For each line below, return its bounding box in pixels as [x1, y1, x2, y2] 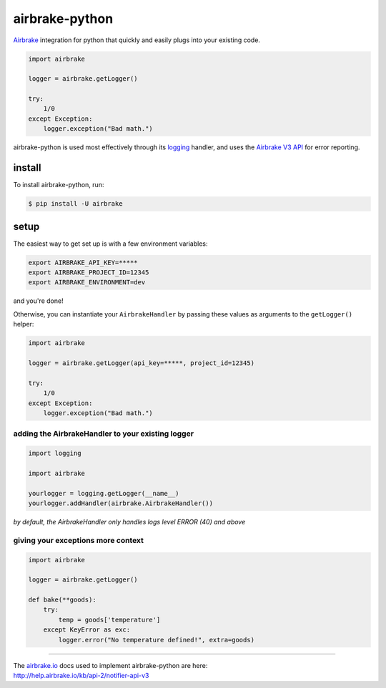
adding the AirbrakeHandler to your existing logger [13, 429, 194, 439]
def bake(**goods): [28, 596, 96, 604]
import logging [28, 449, 81, 457]
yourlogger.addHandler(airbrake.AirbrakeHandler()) [28, 499, 214, 507]
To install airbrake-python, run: [13, 181, 104, 189]
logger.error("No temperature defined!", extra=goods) [58, 636, 255, 644]
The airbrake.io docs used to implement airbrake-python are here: [13, 661, 208, 669]
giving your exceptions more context [13, 535, 144, 545]
